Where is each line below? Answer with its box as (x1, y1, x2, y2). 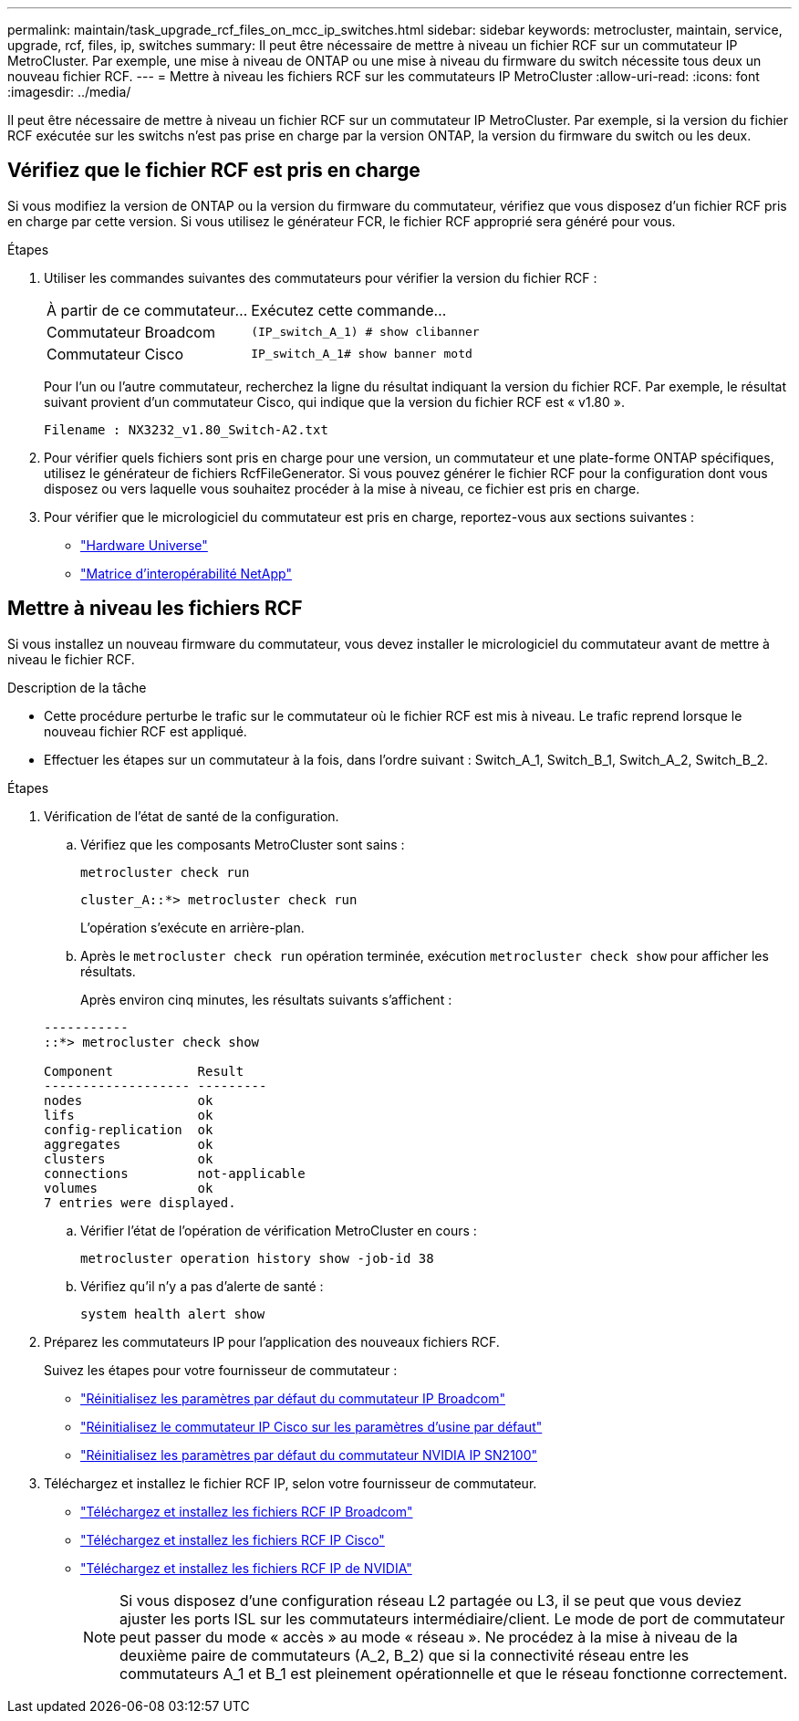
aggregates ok (44, 1136, 213, 1152)
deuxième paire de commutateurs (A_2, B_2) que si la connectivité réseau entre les (119, 1645, 690, 1664)
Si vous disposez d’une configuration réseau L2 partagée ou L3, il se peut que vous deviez (119, 1591, 742, 1610)
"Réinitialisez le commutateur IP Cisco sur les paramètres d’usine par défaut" (80, 1418, 543, 1434)
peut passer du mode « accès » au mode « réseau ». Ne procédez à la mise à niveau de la (119, 1627, 738, 1646)
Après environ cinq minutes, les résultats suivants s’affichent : (80, 991, 452, 1007)
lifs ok (44, 1107, 213, 1122)
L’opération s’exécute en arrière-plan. (80, 919, 305, 935)
